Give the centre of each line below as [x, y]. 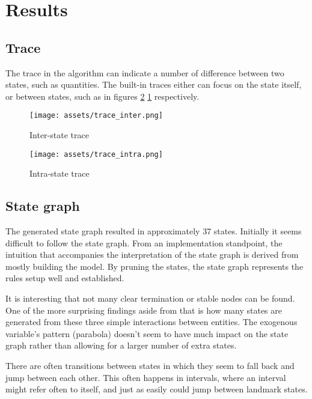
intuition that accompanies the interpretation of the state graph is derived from [152, 254]
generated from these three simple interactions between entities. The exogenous [151, 322]
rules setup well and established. [65, 278]
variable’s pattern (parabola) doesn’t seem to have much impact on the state [147, 333]
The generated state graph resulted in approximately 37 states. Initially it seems [154, 231]
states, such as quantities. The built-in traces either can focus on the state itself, [154, 84]
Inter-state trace [59, 135]
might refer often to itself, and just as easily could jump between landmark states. [157, 389]
